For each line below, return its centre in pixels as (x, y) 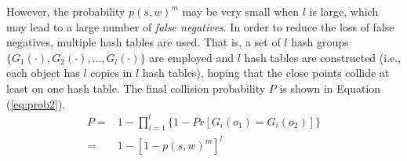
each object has (43, 73)
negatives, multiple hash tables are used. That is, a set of (144, 42)
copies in (111, 73)
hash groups (320, 42)
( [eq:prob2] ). (36, 103)
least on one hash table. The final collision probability (136, 88)
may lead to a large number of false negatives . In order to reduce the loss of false (200, 26)
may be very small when (241, 11)
